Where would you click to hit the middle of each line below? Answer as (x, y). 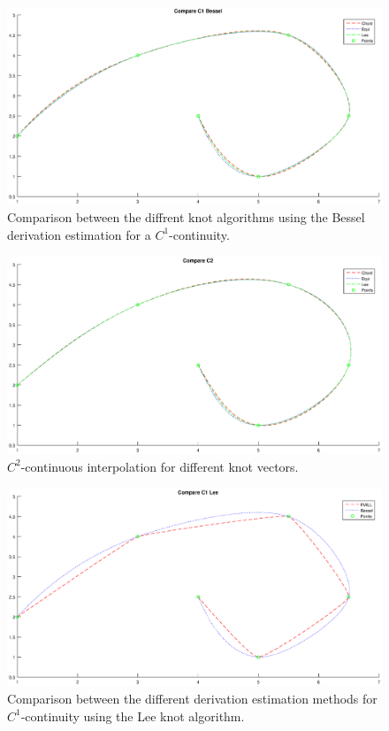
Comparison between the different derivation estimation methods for (192, 698)
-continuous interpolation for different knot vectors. (160, 466)
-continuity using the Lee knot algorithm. (133, 716)
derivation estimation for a (79, 234)
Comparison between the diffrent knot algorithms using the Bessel (186, 217)
